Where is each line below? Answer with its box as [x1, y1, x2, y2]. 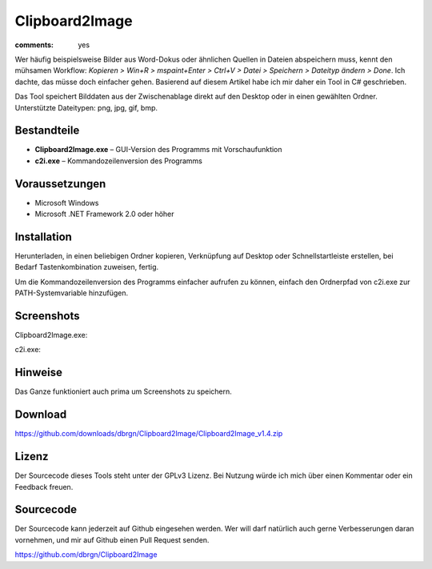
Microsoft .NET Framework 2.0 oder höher [34, 209, 175, 219]
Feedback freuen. [14, 482, 74, 491]
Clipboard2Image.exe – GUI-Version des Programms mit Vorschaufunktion [34, 145, 283, 154]
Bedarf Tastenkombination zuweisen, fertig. [14, 262, 159, 272]
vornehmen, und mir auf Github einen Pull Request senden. [14, 535, 210, 544]
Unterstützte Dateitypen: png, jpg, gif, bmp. [14, 102, 158, 112]
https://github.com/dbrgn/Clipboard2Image [14, 550, 158, 559]
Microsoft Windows [34, 198, 99, 207]
